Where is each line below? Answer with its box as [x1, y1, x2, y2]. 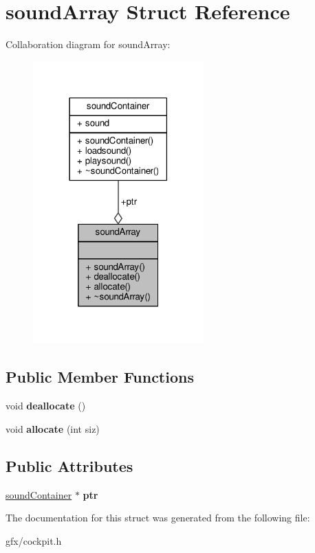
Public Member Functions [6, 366, 194, 387]
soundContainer [6, 487, 72, 501]
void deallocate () [6, 398, 86, 413]
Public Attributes [6, 455, 133, 476]
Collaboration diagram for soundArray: [6, 37, 171, 52]
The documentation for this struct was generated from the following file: [6, 510, 310, 525]
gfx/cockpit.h [6, 533, 62, 548]
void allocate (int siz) [6, 421, 100, 436]
